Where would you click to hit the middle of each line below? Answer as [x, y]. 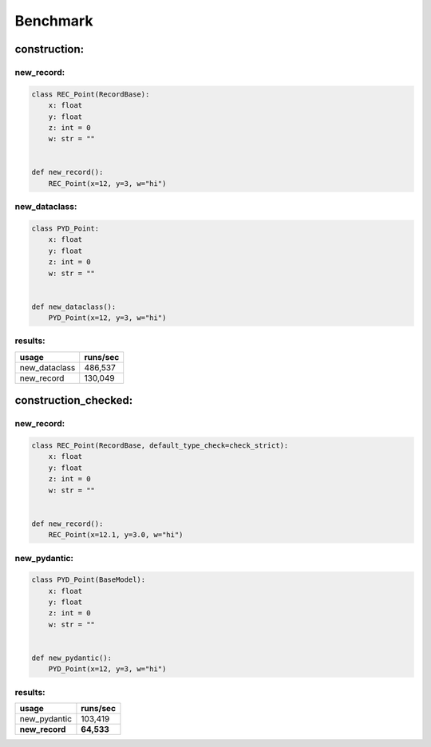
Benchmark [54, 21]
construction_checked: [74, 400]
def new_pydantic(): [71, 658]
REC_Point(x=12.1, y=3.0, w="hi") [116, 535]
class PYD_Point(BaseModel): [89, 580]
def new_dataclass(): [74, 306]
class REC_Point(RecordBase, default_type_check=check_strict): [160, 446]
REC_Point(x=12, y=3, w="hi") [107, 183]
